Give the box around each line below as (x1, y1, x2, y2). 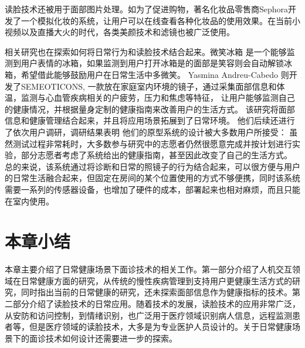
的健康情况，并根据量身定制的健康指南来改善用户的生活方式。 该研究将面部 (5, 103, 295, 115)
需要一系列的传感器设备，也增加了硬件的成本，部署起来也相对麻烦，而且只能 (5, 183, 300, 195)
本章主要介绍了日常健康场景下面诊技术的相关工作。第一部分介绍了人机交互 (5, 263, 292, 275)
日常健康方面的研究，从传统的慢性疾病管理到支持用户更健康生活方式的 (21, 274, 292, 286)
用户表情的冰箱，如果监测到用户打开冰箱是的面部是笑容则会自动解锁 (21, 57, 284, 69)
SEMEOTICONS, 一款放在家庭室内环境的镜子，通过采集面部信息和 (21, 80, 277, 92)
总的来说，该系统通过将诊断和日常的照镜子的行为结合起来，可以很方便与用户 (5, 160, 300, 172)
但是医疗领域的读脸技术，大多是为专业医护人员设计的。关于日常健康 (29, 320, 292, 333)
